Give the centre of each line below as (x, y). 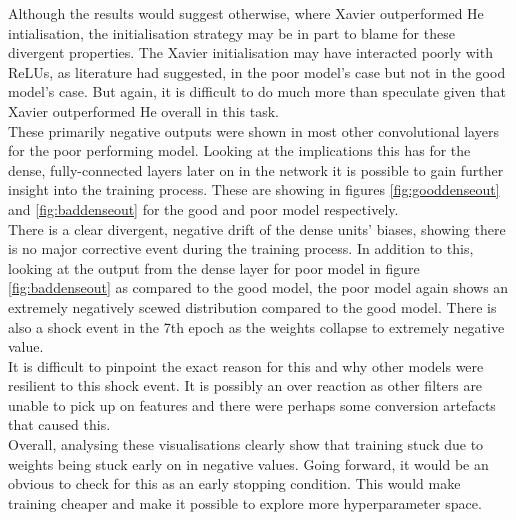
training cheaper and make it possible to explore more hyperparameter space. (245, 502)
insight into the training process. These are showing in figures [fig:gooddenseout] (254, 189)
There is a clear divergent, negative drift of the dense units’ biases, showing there (257, 228)
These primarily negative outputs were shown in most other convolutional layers (253, 130)
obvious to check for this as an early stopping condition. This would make (234, 483)
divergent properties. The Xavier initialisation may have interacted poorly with (250, 52)
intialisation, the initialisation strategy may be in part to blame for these (231, 32)
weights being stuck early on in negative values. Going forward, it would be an (248, 463)
